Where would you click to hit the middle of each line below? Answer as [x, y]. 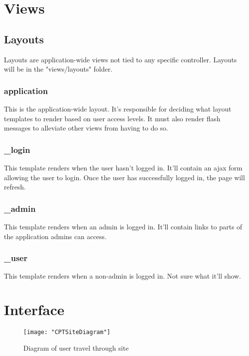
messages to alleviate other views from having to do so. [86, 128]
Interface [34, 309]
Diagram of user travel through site [76, 347]
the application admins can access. [55, 236]
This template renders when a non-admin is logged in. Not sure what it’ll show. [123, 276]
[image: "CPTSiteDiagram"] [67, 332]
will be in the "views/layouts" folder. [58, 69]
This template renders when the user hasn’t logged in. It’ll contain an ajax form [123, 167]
